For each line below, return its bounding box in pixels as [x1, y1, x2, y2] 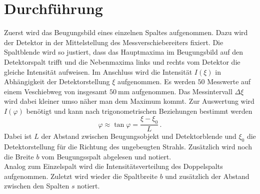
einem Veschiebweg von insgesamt [4, 86, 107, 96]
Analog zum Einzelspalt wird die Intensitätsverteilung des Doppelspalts [4, 161, 223, 171]
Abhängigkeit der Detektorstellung [4, 76, 110, 87]
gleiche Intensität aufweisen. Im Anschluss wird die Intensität [4, 66, 192, 77]
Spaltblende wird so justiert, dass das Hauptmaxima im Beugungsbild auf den [4, 47, 243, 57]
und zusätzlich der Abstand [165, 170, 249, 181]
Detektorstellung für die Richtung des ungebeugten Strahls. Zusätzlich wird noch [4, 141, 252, 152]
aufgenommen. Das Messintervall [132, 86, 232, 96]
